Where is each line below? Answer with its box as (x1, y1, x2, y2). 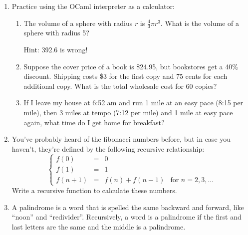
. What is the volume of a (160, 17, 240, 28)
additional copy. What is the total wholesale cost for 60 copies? (23, 80, 217, 91)
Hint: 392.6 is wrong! (23, 44, 88, 55)
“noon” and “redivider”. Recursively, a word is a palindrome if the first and (11, 212, 242, 222)
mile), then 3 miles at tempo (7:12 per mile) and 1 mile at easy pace (23, 107, 233, 117)
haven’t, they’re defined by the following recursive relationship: (11, 143, 205, 154)
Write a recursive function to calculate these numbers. (11, 185, 177, 195)
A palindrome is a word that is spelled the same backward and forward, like (11, 202, 244, 212)
